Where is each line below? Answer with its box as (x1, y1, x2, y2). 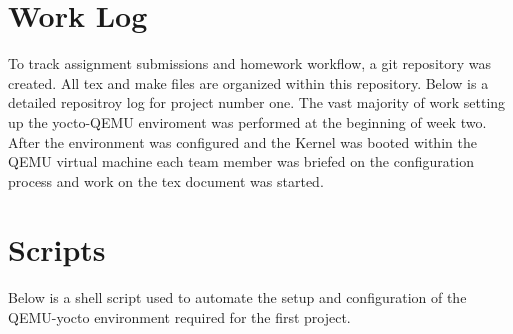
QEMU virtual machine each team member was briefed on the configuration (8, 151, 474, 172)
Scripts (8, 229, 106, 270)
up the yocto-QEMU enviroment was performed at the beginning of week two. (8, 111, 487, 132)
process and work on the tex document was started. (8, 170, 324, 191)
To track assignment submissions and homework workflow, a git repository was (8, 53, 491, 74)
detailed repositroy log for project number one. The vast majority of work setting (8, 92, 506, 113)
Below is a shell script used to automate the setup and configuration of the (8, 287, 467, 308)
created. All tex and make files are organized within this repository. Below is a (8, 72, 489, 93)
